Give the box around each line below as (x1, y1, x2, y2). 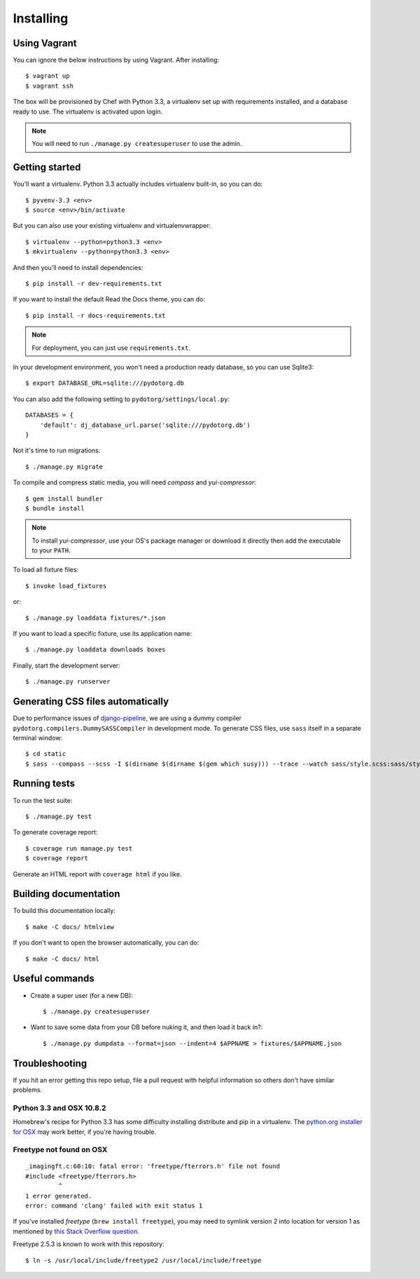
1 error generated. (25, 1192, 92, 1200)
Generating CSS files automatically (13, 696, 169, 708)
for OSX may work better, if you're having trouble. (13, 1128, 157, 1136)
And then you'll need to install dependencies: (13, 263, 143, 271)
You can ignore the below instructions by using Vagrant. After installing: (13, 56, 220, 65)
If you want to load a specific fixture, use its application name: (13, 630, 192, 638)
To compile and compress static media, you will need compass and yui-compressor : (13, 478, 257, 487)
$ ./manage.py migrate (25, 463, 104, 471)
